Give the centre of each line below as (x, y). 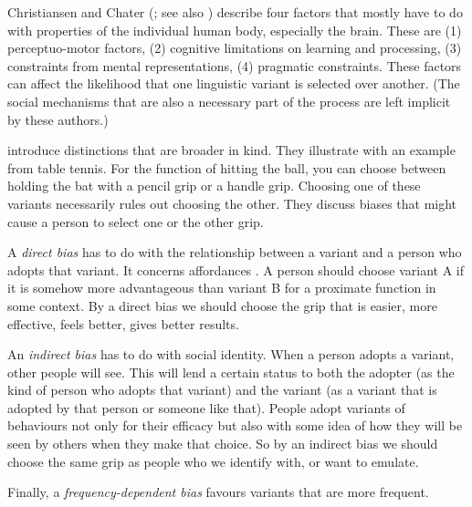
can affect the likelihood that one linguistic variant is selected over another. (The (234, 83)
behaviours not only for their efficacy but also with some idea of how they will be (235, 425)
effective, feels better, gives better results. (123, 323)
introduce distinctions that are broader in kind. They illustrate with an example (231, 150)
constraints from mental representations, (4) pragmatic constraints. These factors (235, 65)
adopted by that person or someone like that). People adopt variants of (206, 407)
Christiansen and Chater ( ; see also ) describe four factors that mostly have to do (235, 12)
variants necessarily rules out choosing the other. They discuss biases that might (232, 203)
